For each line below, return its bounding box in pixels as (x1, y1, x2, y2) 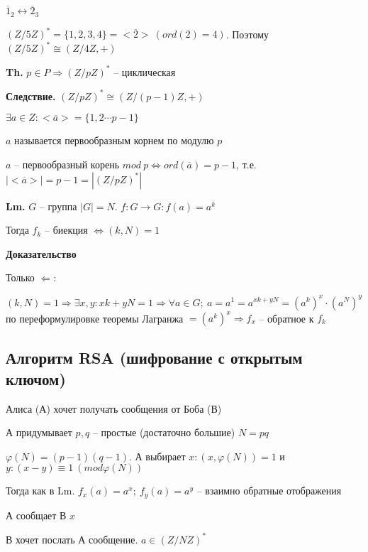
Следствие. (6, 88, 56, 103)
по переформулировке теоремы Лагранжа (6, 310, 184, 325)
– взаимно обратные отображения (196, 483, 342, 498)
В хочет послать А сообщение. (6, 531, 138, 546)
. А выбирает (129, 448, 186, 463)
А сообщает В (6, 507, 67, 522)
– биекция (44, 222, 88, 237)
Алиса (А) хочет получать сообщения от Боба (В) (6, 401, 222, 416)
